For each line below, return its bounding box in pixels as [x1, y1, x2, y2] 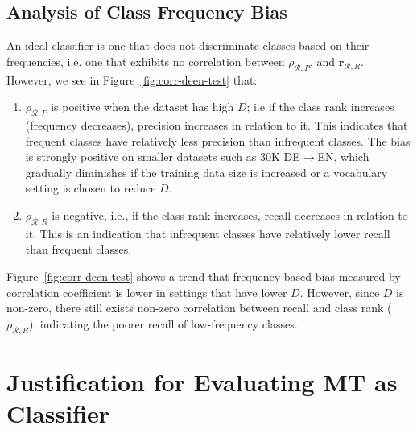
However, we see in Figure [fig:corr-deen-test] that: [6, 71, 258, 88]
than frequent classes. [25, 241, 132, 258]
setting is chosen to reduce [25, 179, 156, 196]
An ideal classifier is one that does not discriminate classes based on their [6, 37, 370, 54]
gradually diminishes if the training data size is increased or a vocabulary [25, 163, 388, 180]
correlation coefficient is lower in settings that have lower [6, 283, 287, 300]
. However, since [299, 283, 380, 300]
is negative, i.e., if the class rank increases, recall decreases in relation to [52, 206, 408, 223]
